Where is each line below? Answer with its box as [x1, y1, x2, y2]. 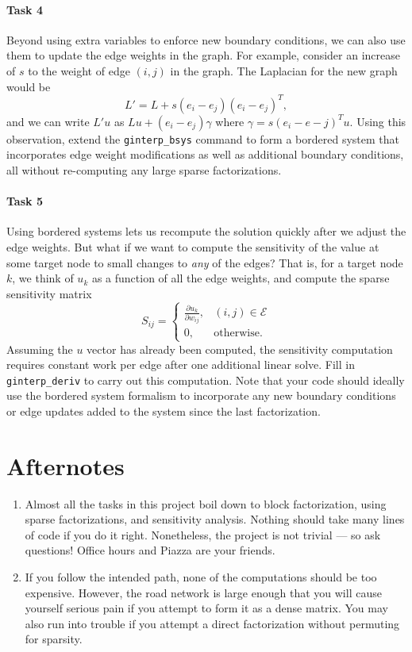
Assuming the [6, 340, 73, 357]
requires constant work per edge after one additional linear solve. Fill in [6, 356, 355, 373]
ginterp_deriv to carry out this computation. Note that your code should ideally [6, 371, 405, 388]
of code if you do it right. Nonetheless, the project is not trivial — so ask [25, 526, 381, 543]
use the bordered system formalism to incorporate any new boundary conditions [6, 387, 396, 404]
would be [6, 78, 51, 94]
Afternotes [6, 449, 125, 481]
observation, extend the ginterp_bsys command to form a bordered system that [6, 130, 400, 147]
